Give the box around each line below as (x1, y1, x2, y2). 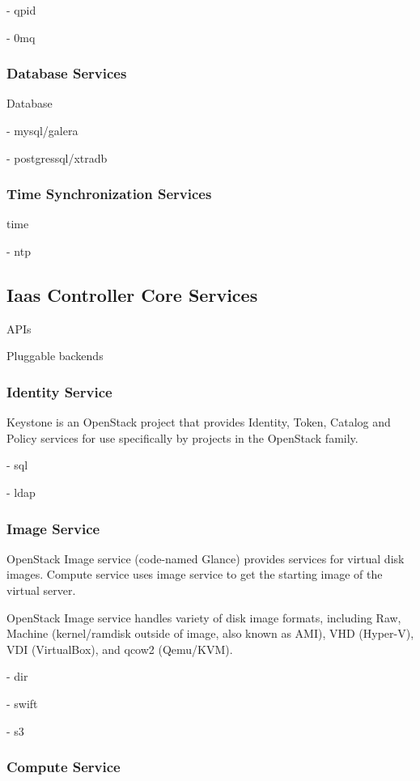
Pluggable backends (6, 347, 104, 364)
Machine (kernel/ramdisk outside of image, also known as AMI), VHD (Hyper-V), (6, 625, 414, 642)
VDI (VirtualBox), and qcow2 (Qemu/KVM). (6, 640, 233, 657)
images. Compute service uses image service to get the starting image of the (6, 566, 383, 583)
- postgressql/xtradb (6, 149, 108, 166)
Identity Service (6, 381, 112, 401)
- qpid (6, 2, 36, 18)
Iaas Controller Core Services (6, 282, 258, 307)
